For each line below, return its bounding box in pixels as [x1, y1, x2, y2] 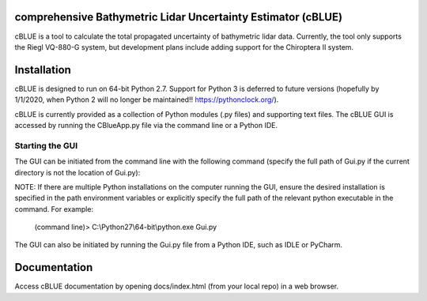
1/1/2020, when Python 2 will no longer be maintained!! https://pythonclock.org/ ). [14, 95, 279, 104]
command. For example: [14, 204, 94, 213]
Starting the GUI [14, 140, 78, 151]
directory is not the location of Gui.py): [14, 167, 141, 177]
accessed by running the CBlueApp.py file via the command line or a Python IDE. [14, 120, 278, 130]
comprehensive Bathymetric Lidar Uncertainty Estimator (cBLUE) [14, 10, 343, 24]
